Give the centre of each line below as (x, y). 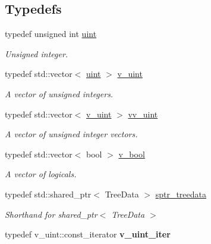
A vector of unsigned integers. (59, 93)
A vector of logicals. (41, 174)
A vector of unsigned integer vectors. (71, 134)
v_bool (132, 154)
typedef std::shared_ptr (48, 194)
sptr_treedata (181, 194)
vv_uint (143, 114)
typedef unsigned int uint (51, 34)
